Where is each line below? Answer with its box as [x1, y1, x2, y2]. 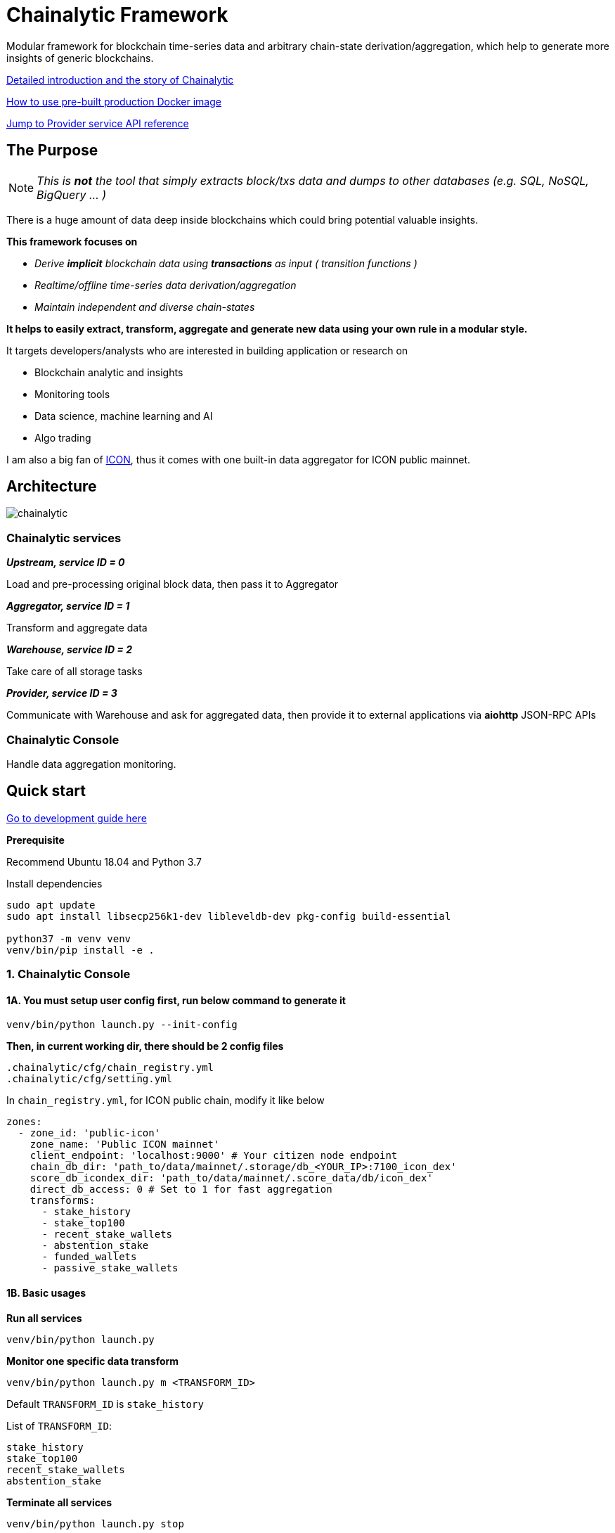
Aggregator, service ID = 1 [6, 600, 130, 612]
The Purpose [6, 141, 98, 160]
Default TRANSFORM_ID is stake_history [6, 1397, 204, 1410]
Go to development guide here [6, 812, 147, 824]
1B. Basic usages [6, 1286, 86, 1299]
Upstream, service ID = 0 [6, 556, 125, 569]
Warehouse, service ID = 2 [6, 643, 132, 656]
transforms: [30, 1195, 96, 1207]
